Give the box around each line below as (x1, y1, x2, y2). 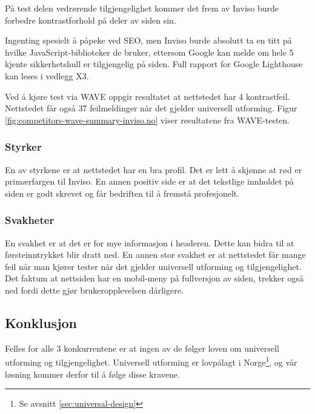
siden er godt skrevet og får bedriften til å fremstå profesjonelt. (5, 186, 240, 199)
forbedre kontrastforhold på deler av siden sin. (5, 13, 176, 26)
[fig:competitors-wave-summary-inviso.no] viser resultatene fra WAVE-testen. (5, 113, 290, 126)
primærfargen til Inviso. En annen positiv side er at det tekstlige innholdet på (5, 175, 294, 188)
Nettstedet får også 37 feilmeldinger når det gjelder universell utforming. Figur (5, 102, 297, 114)
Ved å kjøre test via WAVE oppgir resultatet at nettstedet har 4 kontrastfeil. (5, 90, 290, 102)
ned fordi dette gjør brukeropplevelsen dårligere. (5, 283, 184, 296)
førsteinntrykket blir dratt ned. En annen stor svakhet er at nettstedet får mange (5, 248, 306, 261)
